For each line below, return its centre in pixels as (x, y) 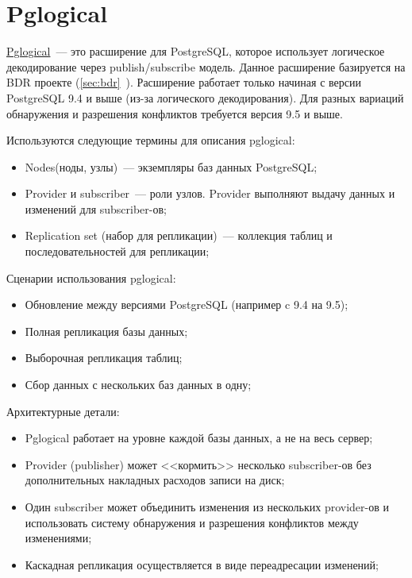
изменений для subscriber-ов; (96, 208)
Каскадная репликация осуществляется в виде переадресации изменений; (202, 564)
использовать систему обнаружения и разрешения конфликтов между (192, 522)
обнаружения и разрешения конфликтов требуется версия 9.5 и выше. (175, 113)
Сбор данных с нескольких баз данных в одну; (138, 385)
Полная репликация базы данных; (106, 331)
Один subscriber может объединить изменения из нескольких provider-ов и (207, 507)
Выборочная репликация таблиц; (104, 358)
